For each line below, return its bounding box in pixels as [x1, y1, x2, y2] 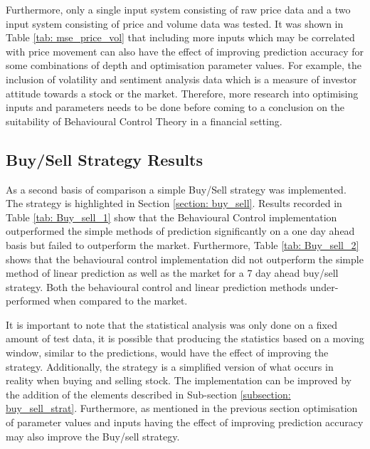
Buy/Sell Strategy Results [6, 148, 203, 170]
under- [310, 279, 339, 294]
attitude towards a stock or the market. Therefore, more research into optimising [6, 85, 359, 100]
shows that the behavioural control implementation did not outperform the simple [6, 251, 364, 266]
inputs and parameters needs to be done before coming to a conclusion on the [6, 100, 345, 115]
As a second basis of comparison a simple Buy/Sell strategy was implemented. [6, 181, 347, 196]
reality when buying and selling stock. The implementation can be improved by [6, 373, 351, 388]
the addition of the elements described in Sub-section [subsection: [6, 386, 291, 401]
